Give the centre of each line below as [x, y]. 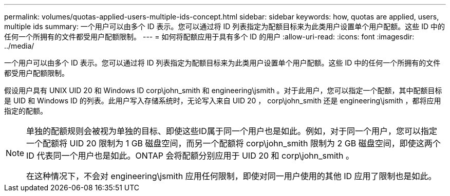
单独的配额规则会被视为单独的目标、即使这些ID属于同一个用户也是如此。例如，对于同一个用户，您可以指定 [232, 131]
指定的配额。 [26, 111]
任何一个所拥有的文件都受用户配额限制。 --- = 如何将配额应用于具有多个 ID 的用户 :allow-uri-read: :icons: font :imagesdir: [209, 37]
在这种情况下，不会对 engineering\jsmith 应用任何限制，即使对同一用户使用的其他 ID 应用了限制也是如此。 [231, 176]
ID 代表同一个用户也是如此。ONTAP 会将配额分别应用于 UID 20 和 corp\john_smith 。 [190, 156]
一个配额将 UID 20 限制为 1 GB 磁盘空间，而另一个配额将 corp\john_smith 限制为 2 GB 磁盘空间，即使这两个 [233, 143]
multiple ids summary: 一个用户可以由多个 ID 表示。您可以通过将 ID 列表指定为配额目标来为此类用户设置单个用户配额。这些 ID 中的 [225, 26]
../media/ [19, 46]
